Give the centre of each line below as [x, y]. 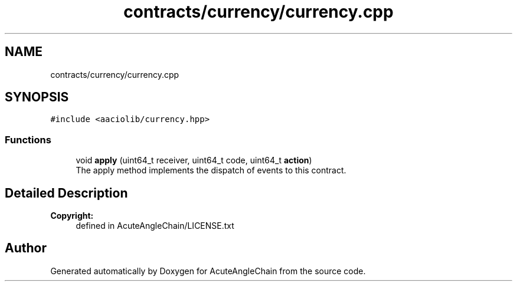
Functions [28, 139]
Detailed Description [66, 193]
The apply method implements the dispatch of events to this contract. [211, 170]
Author [26, 248]
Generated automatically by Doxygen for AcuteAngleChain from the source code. [208, 271]
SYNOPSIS [37, 97]
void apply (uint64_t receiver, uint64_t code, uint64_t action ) [194, 160]
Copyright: [72, 216]
